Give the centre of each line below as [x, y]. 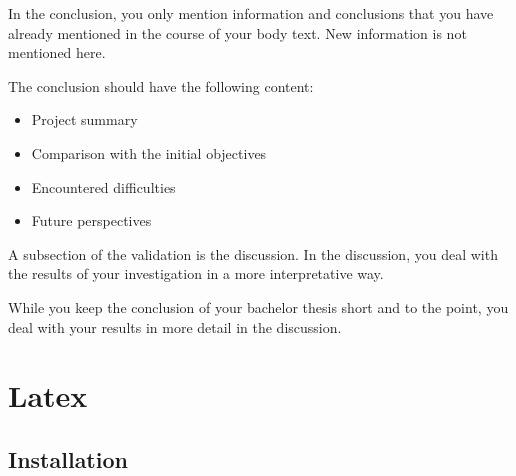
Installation [68, 458]
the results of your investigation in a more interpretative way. [196, 273]
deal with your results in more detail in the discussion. [175, 326]
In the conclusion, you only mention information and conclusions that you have [251, 13]
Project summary [84, 119]
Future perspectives [91, 220]
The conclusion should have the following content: [161, 85]
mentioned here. [57, 52]
